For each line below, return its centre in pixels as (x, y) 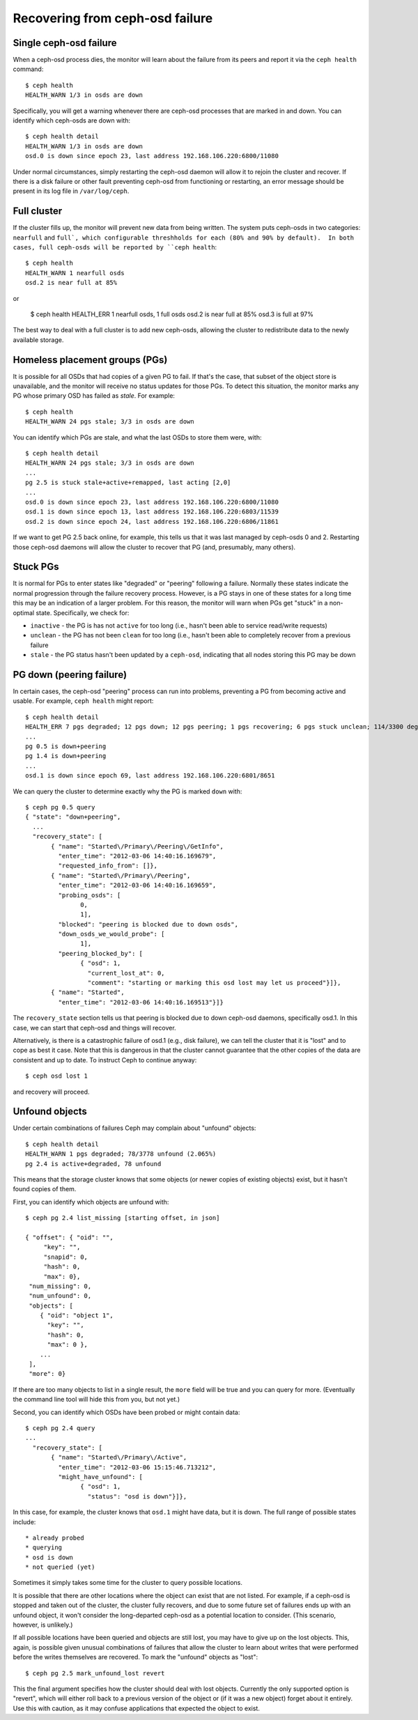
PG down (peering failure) (70, 675)
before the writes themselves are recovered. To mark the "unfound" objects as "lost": (135, 1657)
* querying (44, 1548)
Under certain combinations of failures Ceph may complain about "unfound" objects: (134, 1128)
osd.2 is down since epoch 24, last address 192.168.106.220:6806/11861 (152, 521)
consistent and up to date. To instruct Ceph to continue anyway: (105, 1060)
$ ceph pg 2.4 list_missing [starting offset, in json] (123, 1218)
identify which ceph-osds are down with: (71, 121)
